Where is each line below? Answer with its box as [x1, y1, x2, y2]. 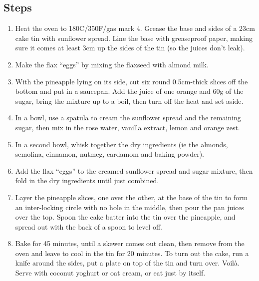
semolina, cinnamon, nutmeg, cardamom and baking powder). [15, 149, 204, 159]
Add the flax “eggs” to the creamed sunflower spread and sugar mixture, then [15, 165, 253, 176]
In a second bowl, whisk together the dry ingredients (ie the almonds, [15, 139, 228, 149]
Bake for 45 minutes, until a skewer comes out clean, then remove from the [15, 238, 245, 249]
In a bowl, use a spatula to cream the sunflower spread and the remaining [15, 112, 241, 123]
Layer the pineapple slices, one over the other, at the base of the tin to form [15, 192, 248, 202]
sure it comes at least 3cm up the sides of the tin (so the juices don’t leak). [15, 42, 245, 53]
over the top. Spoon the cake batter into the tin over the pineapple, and [15, 212, 236, 222]
